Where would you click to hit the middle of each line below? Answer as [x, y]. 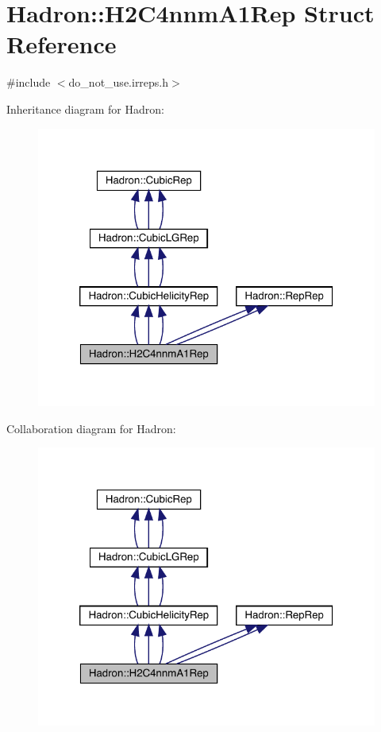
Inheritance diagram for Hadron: [85, 108]
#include [29, 82]
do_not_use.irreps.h [119, 82]
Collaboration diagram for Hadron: [91, 428]
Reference [62, 44]
